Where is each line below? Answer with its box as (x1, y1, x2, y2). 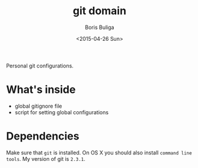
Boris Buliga (85, 24, 114, 31)
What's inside (6, 83, 76, 96)
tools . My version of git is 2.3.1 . (6, 155, 86, 162)
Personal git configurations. (6, 62, 74, 69)
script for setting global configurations (14, 108, 108, 116)
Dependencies (6, 130, 79, 143)
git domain (73, 4, 126, 18)
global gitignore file (14, 102, 62, 109)
